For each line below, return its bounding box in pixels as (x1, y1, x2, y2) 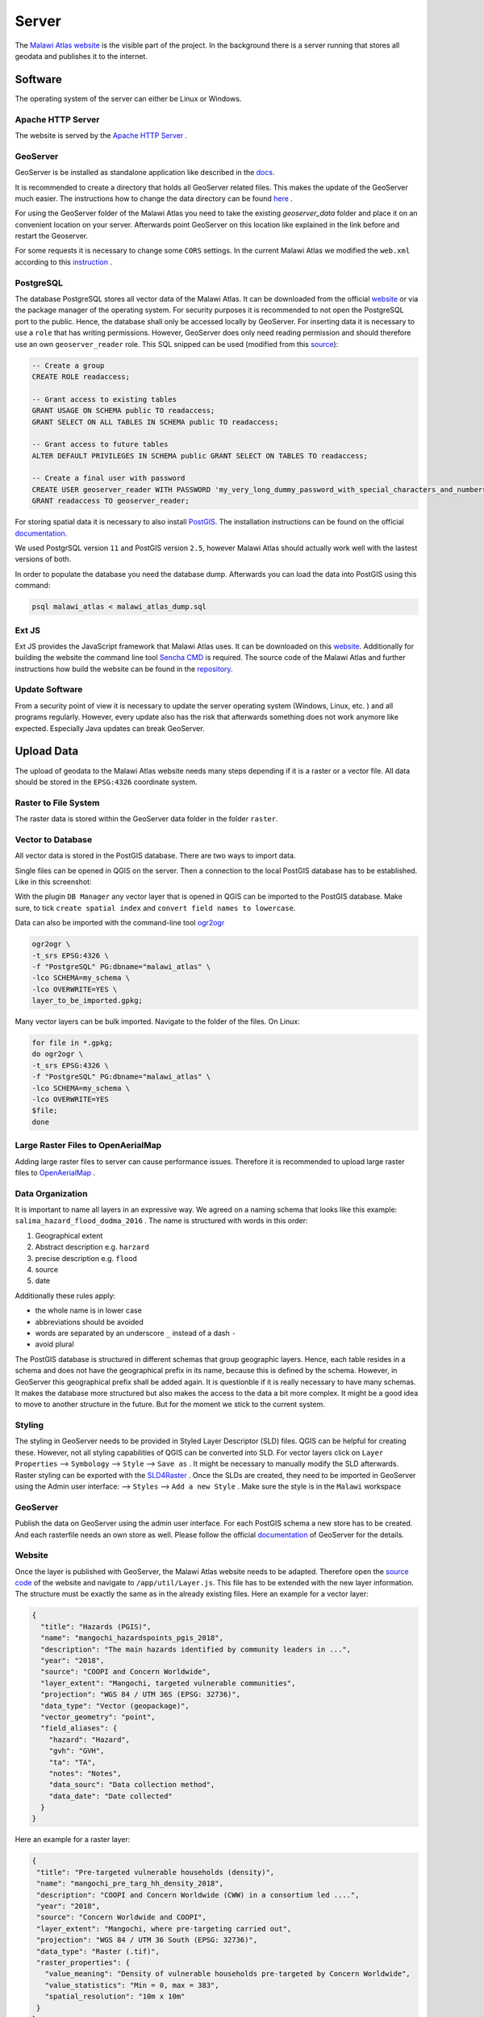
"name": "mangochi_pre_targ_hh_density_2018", (36, 1879, 223, 1888)
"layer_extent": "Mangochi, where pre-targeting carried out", (36, 1924, 292, 1933)
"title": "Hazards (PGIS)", (40, 1622, 152, 1631)
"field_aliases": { (40, 1723, 118, 1733)
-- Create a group (31, 361, 105, 370)
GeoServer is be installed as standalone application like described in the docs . (15, 168, 275, 177)
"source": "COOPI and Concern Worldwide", (40, 1667, 211, 1677)
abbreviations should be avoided (35, 1317, 144, 1326)
